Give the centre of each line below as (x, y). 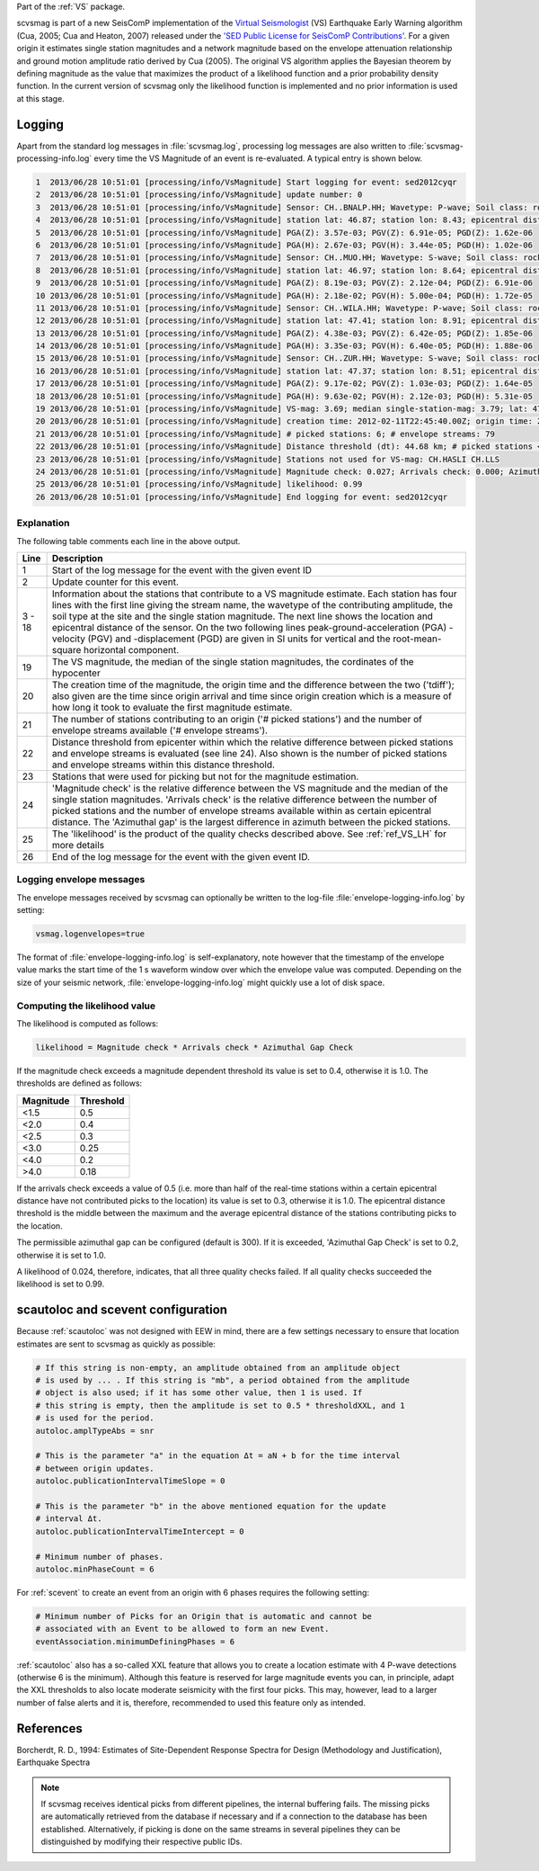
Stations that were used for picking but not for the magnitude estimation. (205, 776)
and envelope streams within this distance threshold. (163, 765)
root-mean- (417, 639)
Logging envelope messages (81, 880)
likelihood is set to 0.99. (61, 1284)
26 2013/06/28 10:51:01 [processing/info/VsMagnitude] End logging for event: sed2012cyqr (242, 497)
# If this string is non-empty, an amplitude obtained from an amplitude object (218, 1368)
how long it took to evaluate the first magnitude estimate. (172, 707)
